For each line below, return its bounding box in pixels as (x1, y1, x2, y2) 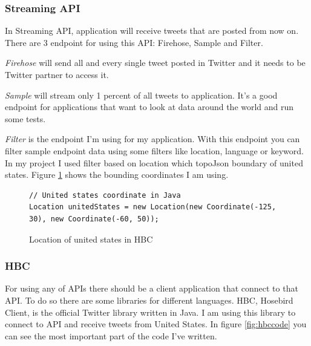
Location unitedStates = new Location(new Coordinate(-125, (29, 203, 277, 212)
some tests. (5, 112, 46, 125)
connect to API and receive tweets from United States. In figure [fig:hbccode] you (5, 318, 307, 330)
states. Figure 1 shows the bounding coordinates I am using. (5, 168, 229, 181)
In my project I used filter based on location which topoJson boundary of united (5, 156, 303, 169)
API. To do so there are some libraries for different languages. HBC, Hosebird (5, 293, 293, 306)
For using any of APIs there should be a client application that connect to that (5, 282, 298, 295)
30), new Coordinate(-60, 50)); (29, 214, 159, 223)
